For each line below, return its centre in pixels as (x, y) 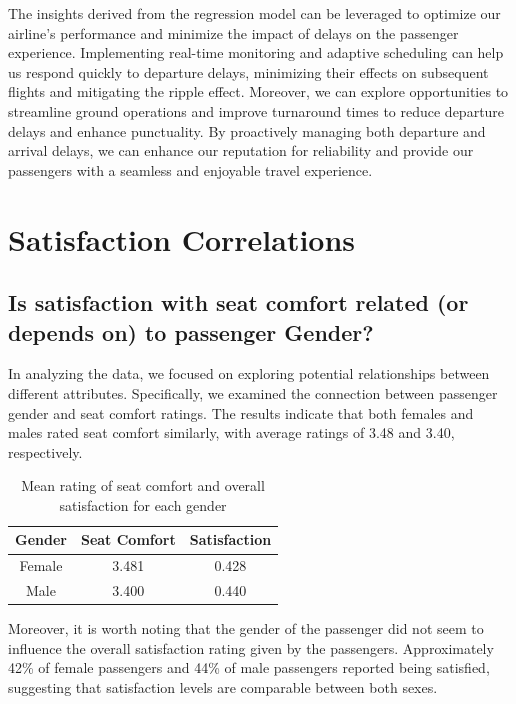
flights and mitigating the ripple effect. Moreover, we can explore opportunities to (258, 91)
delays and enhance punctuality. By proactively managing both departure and (247, 130)
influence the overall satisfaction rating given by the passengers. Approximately (251, 647)
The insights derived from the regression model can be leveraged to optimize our (254, 13)
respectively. (45, 451)
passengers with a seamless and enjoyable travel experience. (190, 169)
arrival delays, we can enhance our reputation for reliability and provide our (241, 150)
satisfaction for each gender (143, 504)
